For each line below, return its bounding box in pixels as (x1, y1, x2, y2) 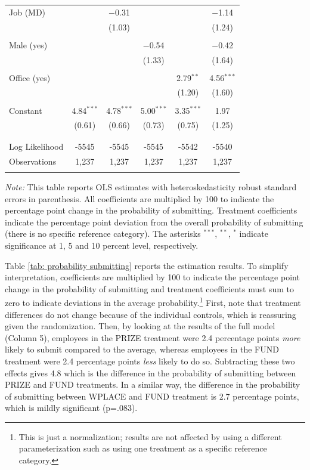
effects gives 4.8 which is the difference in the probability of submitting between (5, 366, 296, 379)
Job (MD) (9, 5, 46, 18)
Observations (9, 154, 57, 167)
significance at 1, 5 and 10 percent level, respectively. (5, 239, 199, 251)
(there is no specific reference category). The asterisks (5, 227, 201, 240)
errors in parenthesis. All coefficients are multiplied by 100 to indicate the (5, 192, 274, 205)
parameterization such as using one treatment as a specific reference (18, 442, 267, 454)
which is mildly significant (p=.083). (5, 401, 138, 414)
